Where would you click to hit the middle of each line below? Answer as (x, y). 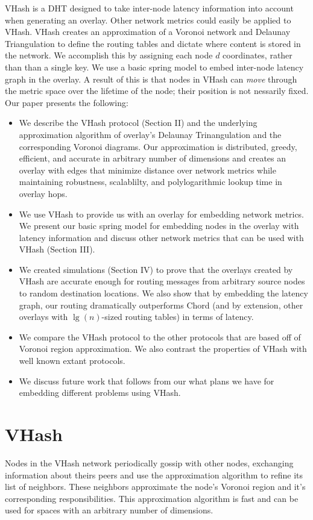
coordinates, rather (258, 55)
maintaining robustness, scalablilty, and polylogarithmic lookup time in (150, 182)
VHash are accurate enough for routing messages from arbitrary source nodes (162, 281)
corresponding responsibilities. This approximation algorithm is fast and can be (152, 498)
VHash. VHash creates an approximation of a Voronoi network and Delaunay (148, 32)
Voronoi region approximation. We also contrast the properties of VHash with (163, 349)
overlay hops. (43, 193)
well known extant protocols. (72, 361)
